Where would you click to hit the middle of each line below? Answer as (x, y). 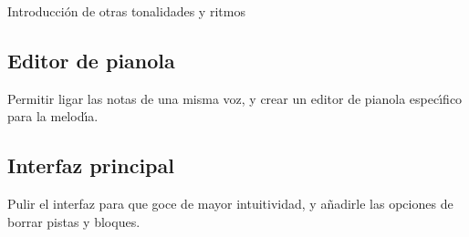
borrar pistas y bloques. (74, 221)
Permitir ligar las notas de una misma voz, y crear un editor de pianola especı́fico (235, 98)
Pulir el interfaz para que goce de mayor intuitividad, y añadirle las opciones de (230, 204)
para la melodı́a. (53, 116)
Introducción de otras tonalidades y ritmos (126, 11)
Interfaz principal (91, 165)
